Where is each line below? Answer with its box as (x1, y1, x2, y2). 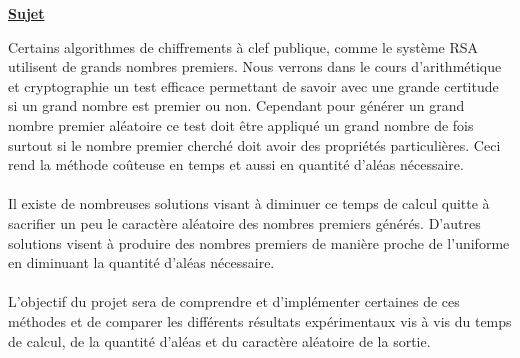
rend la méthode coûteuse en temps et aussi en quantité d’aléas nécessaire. (8, 154, 464, 175)
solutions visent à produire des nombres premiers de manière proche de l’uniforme (8, 232, 510, 253)
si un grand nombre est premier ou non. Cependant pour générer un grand (8, 95, 465, 116)
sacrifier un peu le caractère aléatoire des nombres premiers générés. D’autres (8, 212, 481, 233)
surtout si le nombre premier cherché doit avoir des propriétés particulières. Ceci (8, 134, 501, 155)
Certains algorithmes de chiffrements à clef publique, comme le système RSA (8, 36, 479, 57)
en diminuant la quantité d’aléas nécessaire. (8, 252, 275, 273)
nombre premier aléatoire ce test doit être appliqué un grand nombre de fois (8, 114, 474, 135)
